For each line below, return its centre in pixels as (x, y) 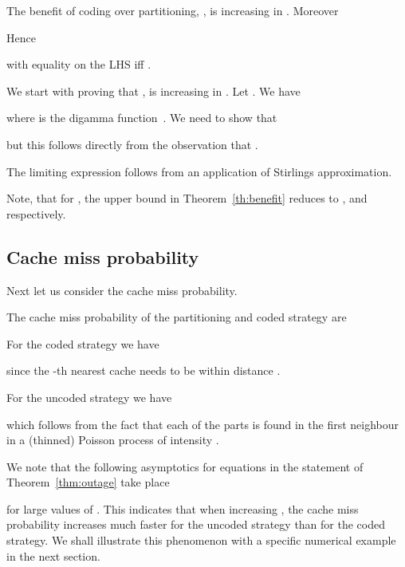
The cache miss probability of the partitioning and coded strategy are (177, 317)
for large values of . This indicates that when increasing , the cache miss (183, 508)
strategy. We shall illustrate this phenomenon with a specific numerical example (201, 540)
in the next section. (53, 555)
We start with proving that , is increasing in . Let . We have (153, 91)
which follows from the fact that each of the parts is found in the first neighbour (203, 424)
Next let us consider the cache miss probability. (122, 290)
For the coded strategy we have (83, 343)
